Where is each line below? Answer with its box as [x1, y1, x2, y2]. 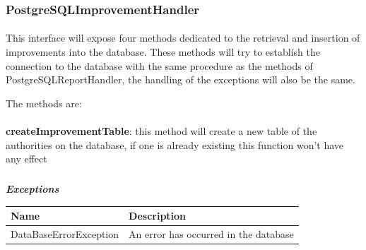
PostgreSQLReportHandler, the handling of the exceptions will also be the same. [6, 72, 355, 87]
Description [129, 208, 187, 223]
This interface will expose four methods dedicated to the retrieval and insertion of [6, 30, 360, 45]
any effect [6, 151, 47, 166]
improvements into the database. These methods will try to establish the [6, 44, 321, 59]
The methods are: [6, 95, 82, 110]
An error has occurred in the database [129, 227, 294, 242]
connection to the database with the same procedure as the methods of [6, 58, 313, 73]
